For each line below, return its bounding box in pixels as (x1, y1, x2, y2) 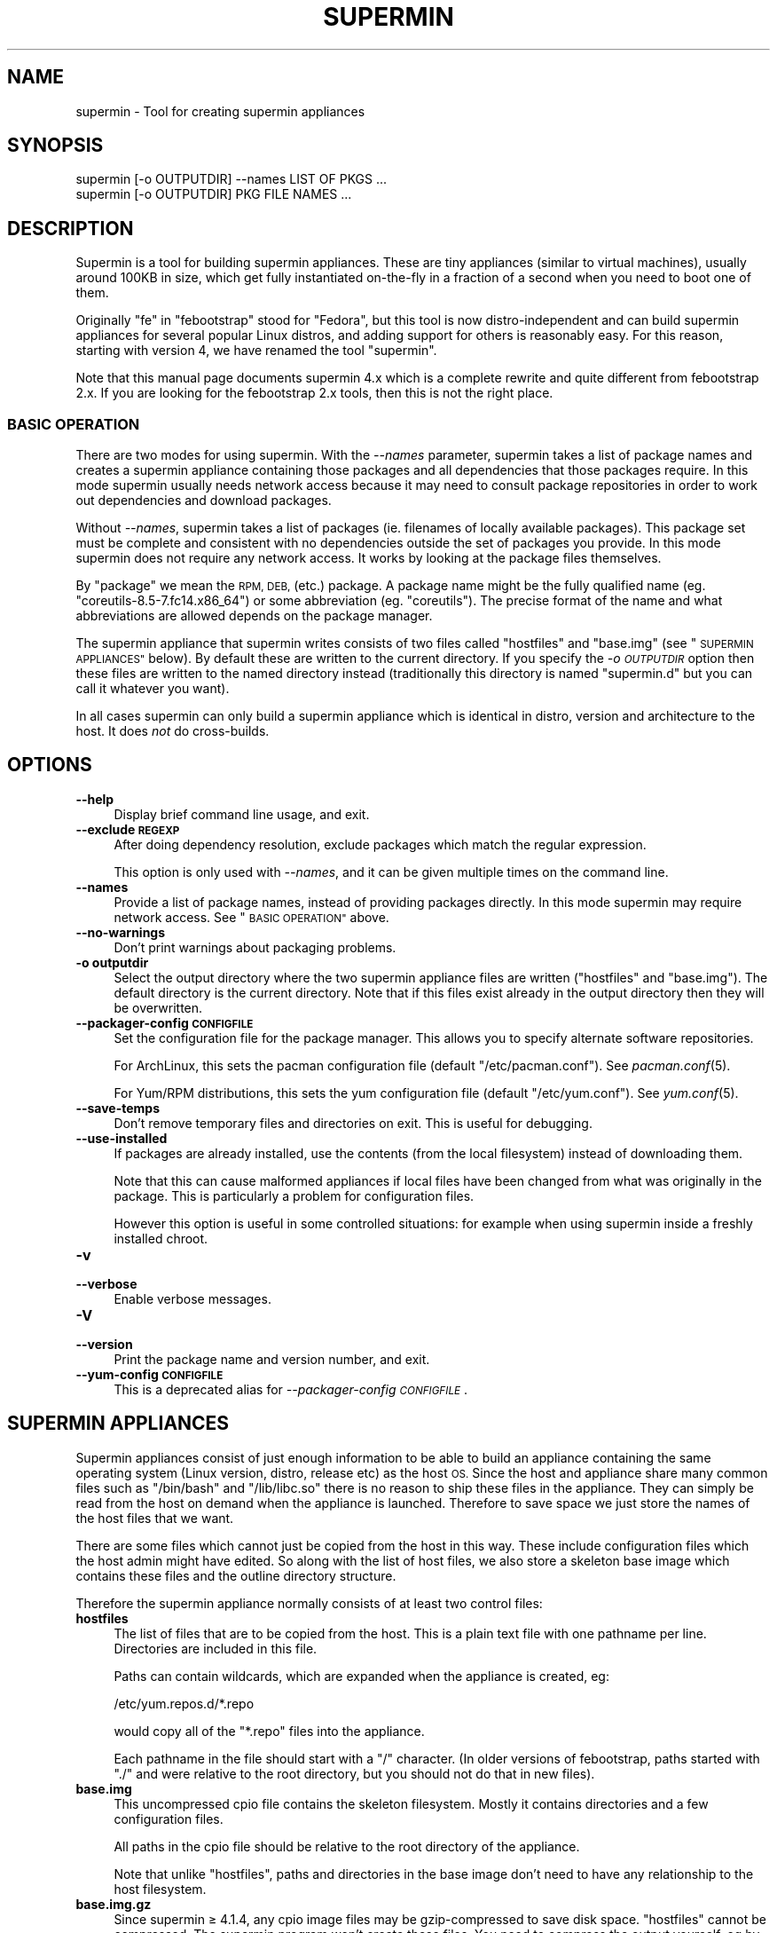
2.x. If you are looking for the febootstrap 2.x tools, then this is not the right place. (75, 385, 553, 401)
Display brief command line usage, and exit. (114, 806, 370, 822)
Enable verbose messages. (114, 1290, 271, 1306)
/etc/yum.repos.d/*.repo (114, 1695, 255, 1711)
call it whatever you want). (75, 681, 230, 697)
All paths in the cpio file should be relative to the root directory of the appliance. (114, 1838, 580, 1854)
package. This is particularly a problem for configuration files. (114, 1187, 475, 1203)
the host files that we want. (75, 1510, 234, 1526)
